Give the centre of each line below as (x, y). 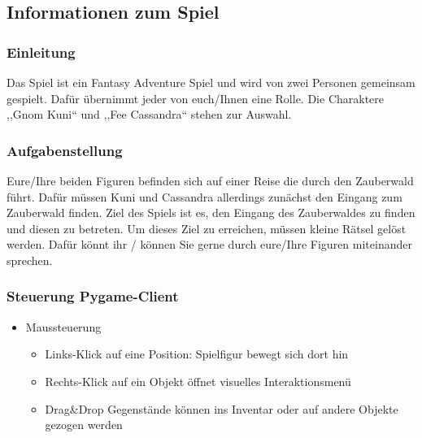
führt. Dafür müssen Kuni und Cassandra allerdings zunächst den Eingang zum (204, 196)
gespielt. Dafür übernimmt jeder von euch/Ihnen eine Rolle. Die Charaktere (196, 98)
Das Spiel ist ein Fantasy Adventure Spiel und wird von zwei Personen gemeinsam (211, 82)
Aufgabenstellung (65, 150)
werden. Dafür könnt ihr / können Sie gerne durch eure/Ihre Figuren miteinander (209, 244)
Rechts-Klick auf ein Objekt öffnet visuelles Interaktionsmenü (198, 381)
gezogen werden (84, 425)
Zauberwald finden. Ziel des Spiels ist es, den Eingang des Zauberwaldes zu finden (211, 212)
